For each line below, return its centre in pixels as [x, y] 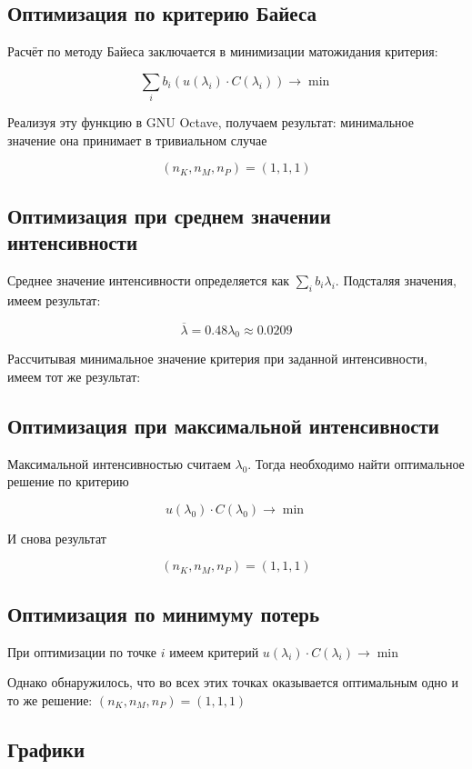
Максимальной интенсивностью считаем [119, 463]
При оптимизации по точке [82, 651]
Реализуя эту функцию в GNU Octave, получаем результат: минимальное [211, 122]
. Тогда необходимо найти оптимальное [356, 463]
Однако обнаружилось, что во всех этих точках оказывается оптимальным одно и [233, 682]
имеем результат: [54, 300]
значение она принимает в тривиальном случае [137, 140]
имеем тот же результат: [74, 376]
